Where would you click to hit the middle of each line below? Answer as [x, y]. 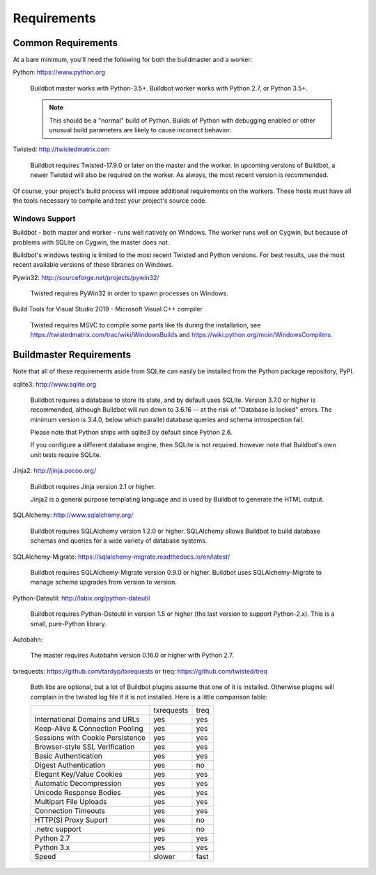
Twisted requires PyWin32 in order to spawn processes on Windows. [130, 293]
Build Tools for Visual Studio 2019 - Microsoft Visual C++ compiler [108, 309]
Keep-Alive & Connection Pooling [89, 728]
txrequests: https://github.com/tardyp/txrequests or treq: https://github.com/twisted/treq [140, 671]
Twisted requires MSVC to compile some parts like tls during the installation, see [146, 325]
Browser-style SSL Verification [85, 747]
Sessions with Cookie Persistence [90, 737]
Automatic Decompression [78, 783]
